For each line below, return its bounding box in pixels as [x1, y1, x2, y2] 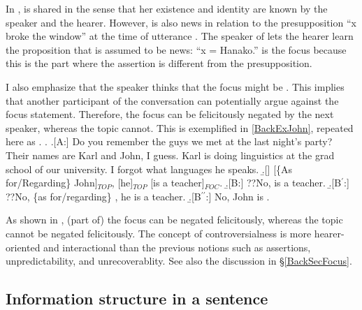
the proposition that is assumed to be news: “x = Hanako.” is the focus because [6, 42, 347, 57]
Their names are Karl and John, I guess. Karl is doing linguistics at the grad [6, 147, 335, 162]
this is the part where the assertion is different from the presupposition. [6, 56, 312, 71]
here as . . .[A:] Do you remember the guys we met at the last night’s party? [6, 134, 333, 149]
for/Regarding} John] [6, 175, 98, 190]
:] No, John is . [205, 189, 270, 203]
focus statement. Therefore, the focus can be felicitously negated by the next [6, 107, 334, 121]
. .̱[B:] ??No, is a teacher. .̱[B [219, 175, 342, 190]
